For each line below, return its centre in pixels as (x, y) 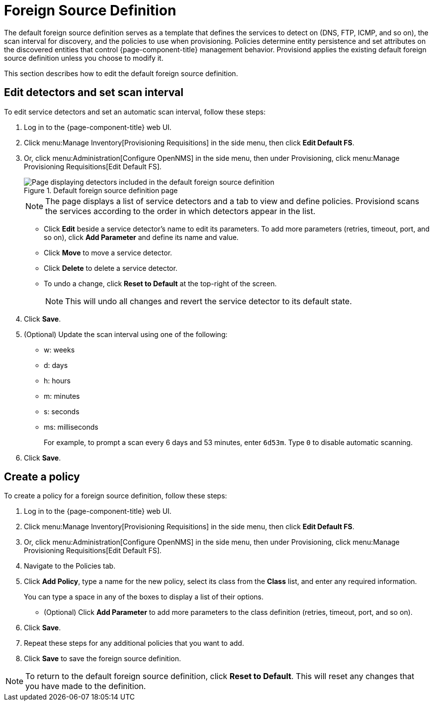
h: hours (57, 380)
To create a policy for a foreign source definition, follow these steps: (116, 496)
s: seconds (62, 411)
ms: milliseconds (71, 427)
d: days (56, 365)
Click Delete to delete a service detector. (111, 268)
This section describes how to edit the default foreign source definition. (121, 73)
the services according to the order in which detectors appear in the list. (180, 211)
